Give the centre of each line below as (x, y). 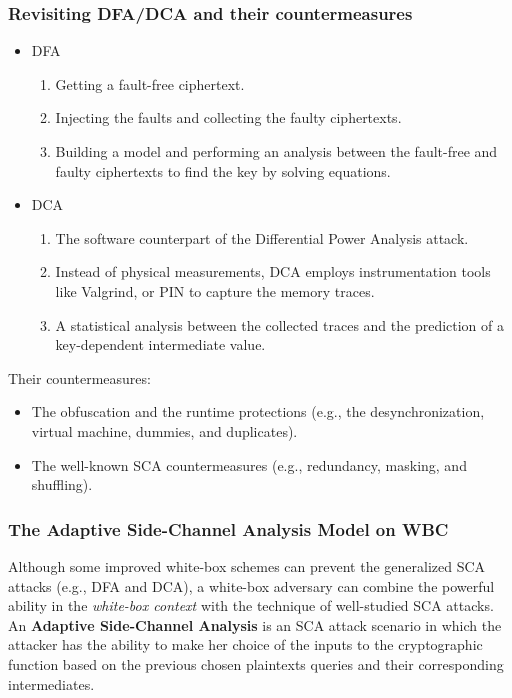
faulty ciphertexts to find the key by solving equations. (223, 170)
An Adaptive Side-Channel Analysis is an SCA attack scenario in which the (255, 624)
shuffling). (62, 484)
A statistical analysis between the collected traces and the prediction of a (280, 324)
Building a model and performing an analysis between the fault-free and (276, 151)
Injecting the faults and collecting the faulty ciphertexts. (228, 117)
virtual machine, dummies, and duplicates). (164, 430)
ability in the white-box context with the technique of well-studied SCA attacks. (251, 605)
